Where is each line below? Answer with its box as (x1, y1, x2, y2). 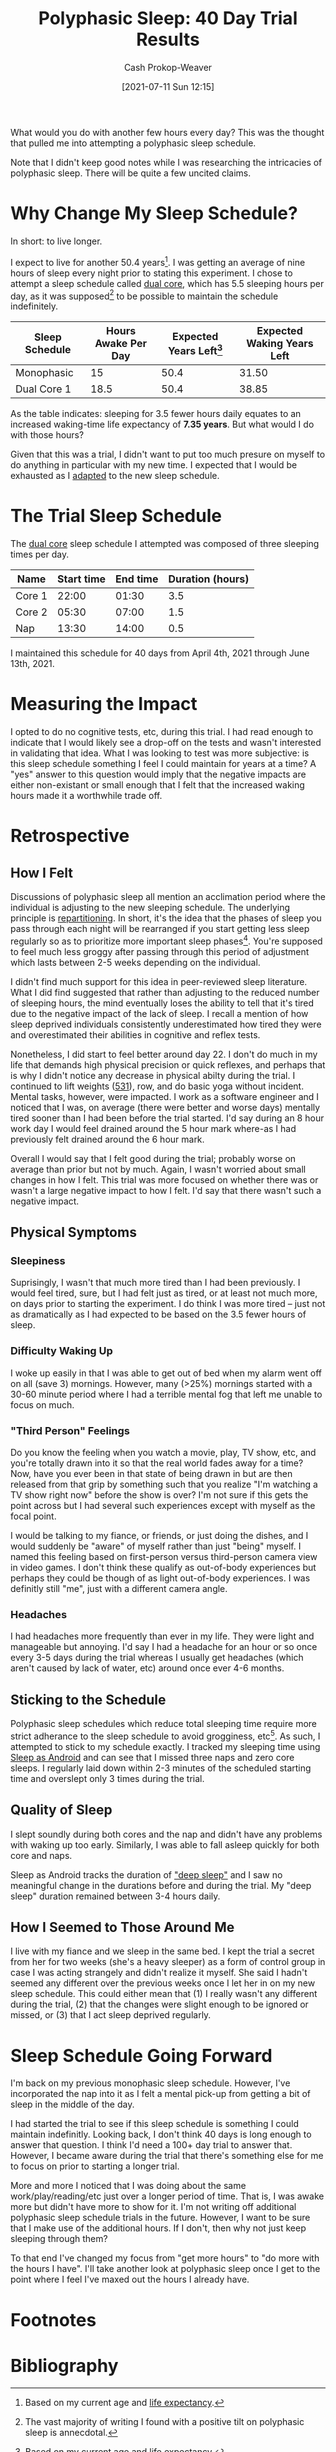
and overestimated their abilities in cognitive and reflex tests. (10, 1028, 261, 1041)
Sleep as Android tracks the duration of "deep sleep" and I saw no (10, 1868, 283, 1881)
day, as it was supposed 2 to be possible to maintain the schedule (10, 288, 279, 302)
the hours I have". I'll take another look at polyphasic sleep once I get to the (10, 2263, 321, 2275)
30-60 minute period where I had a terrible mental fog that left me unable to (10, 1388, 323, 1400)
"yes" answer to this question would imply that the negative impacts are (10, 768, 307, 781)
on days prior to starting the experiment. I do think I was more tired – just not (10, 1298, 326, 1310)
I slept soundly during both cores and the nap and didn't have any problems (10, 1828, 323, 1840)
